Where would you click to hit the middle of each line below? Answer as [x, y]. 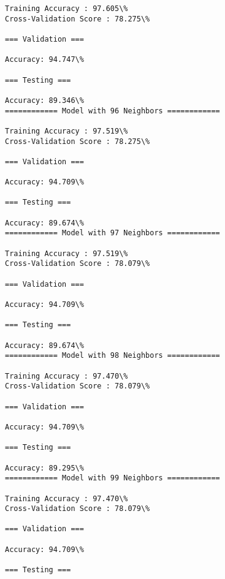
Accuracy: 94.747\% [44, 60]
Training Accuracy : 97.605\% [67, 9]
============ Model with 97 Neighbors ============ [112, 233]
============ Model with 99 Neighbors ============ [112, 478]
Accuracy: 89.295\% [44, 468]
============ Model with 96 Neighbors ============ [112, 111]
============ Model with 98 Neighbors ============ [112, 356]
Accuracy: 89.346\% [44, 100]
